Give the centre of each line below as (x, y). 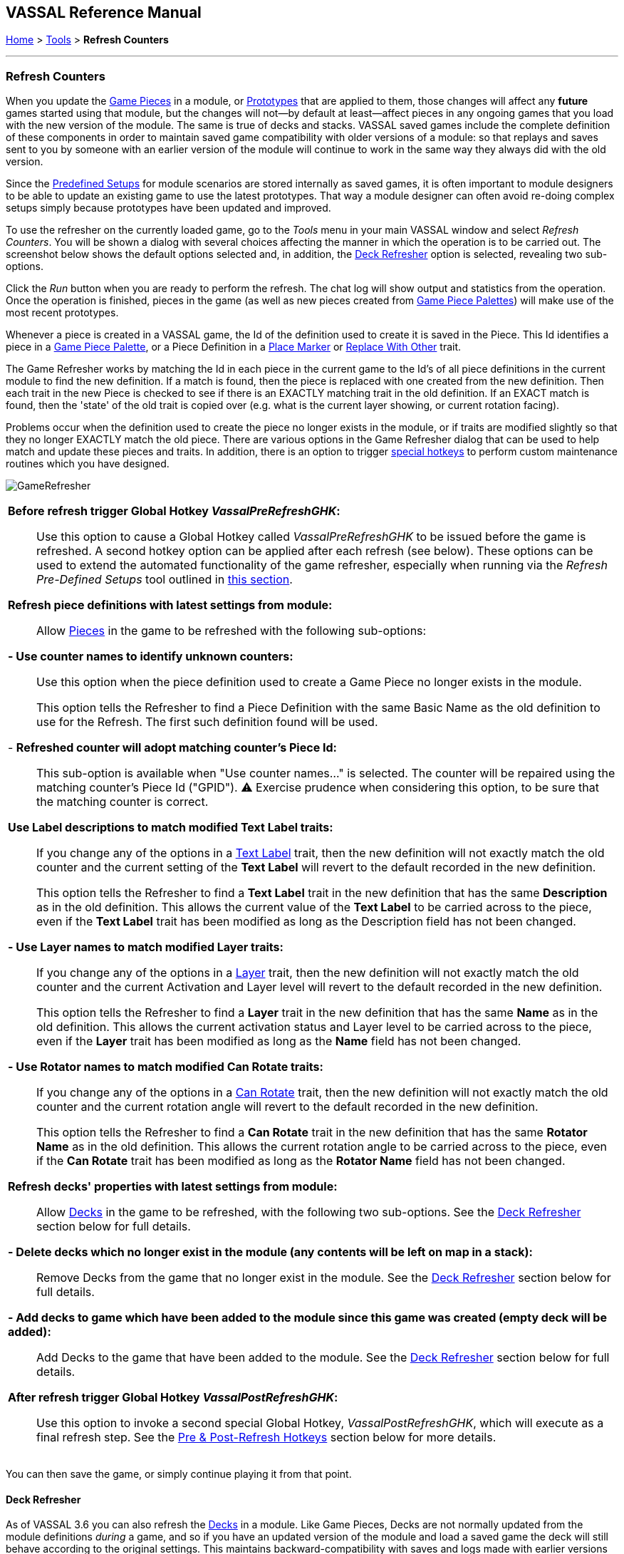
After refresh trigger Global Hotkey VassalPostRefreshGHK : (173, 1398)
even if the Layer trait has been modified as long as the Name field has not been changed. (279, 1041)
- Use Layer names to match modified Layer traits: (146, 947)
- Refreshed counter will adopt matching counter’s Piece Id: (172, 748)
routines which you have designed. (88, 464)
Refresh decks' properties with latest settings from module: (173, 1187)
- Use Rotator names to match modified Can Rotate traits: (166, 1067)
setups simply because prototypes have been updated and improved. (168, 208)
